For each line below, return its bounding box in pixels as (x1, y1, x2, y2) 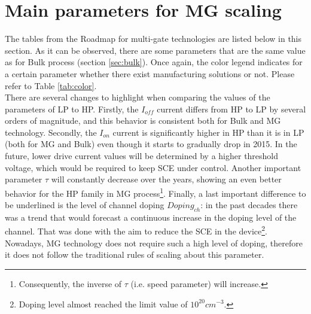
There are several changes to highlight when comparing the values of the (5, 91, 270, 103)
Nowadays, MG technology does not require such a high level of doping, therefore (5, 236, 303, 249)
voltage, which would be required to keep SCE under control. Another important (5, 161, 301, 173)
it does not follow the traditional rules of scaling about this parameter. (5, 248, 264, 261)
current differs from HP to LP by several (157, 102, 306, 115)
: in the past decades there (200, 199, 298, 211)
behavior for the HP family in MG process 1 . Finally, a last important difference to (5, 185, 306, 199)
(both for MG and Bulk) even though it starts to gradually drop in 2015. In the (5, 138, 297, 150)
